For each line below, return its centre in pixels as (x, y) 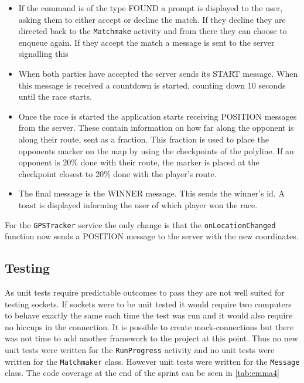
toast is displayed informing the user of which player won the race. (138, 204)
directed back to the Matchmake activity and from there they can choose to (153, 31)
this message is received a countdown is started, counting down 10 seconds (152, 85)
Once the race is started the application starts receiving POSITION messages (158, 116)
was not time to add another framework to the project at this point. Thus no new (151, 338)
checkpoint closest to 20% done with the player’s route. (117, 173)
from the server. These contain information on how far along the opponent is (156, 128)
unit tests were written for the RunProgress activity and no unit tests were (140, 349)
